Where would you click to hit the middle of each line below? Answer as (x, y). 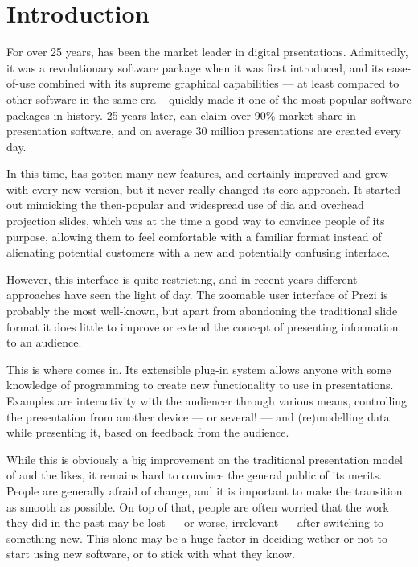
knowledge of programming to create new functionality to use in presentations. (200, 385)
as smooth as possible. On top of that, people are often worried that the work (198, 506)
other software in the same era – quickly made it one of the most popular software (209, 99)
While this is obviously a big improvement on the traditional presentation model (205, 459)
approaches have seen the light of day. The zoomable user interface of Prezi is (197, 295)
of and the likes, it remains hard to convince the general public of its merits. (195, 475)
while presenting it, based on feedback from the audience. (148, 432)
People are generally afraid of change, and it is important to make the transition (205, 490)
